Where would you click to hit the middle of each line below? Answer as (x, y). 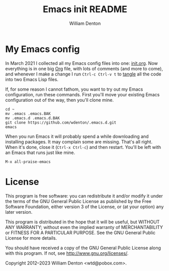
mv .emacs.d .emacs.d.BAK (32, 118)
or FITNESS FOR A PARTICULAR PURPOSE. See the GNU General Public (80, 233)
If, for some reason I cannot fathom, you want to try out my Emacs (74, 89)
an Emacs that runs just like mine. (40, 152)
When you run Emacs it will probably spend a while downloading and (77, 136)
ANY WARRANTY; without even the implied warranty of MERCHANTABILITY (84, 227)
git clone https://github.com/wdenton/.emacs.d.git (61, 123)
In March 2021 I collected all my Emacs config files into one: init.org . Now (81, 63)
